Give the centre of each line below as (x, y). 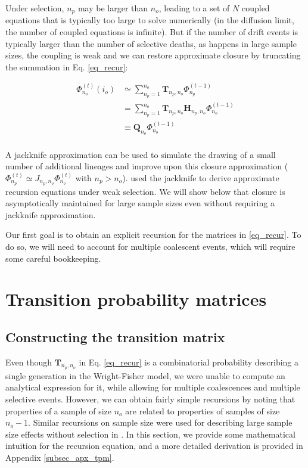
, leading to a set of (194, 8)
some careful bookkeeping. (53, 258)
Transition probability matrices (136, 299)
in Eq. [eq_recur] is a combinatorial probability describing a (189, 362)
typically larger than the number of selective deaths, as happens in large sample (151, 43)
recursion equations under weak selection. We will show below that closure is (145, 191)
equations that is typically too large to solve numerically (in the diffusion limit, (150, 20)
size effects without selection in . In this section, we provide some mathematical (150, 434)
